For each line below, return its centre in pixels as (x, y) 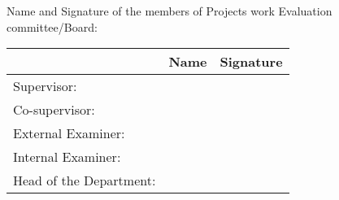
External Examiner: (69, 133)
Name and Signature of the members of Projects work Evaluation (169, 11)
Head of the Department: (85, 180)
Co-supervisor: (54, 110)
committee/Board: (52, 26)
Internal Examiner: (67, 157)
